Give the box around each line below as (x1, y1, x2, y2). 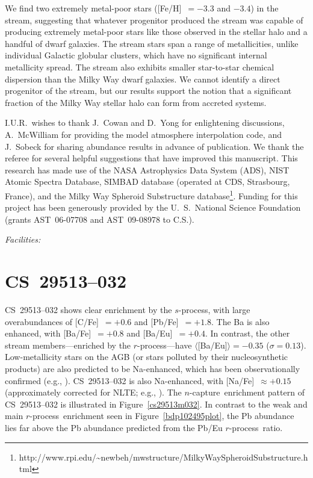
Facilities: (5, 233, 41, 246)
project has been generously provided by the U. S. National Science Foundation (5, 201, 301, 214)
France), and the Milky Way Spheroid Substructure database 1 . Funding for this (5, 187, 298, 202)
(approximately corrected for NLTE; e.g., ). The (5, 386, 182, 399)
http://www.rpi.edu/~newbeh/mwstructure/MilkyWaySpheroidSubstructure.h (19, 450, 308, 463)
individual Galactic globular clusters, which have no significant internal (5, 49, 267, 61)
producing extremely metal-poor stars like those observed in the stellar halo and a (5, 25, 308, 38)
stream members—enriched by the (5, 338, 131, 351)
